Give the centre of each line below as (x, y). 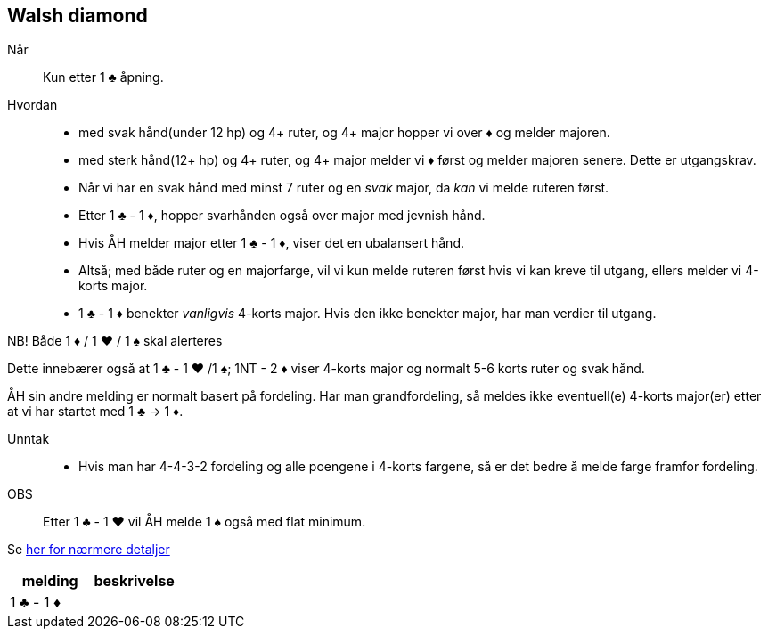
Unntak (29, 439)
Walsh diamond (78, 16)
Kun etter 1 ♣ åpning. (103, 77)
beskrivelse (134, 581)
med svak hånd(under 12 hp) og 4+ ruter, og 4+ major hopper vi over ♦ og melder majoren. (344, 133)
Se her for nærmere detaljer (89, 550)
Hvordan (33, 105)
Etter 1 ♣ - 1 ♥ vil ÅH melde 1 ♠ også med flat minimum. (204, 522)
